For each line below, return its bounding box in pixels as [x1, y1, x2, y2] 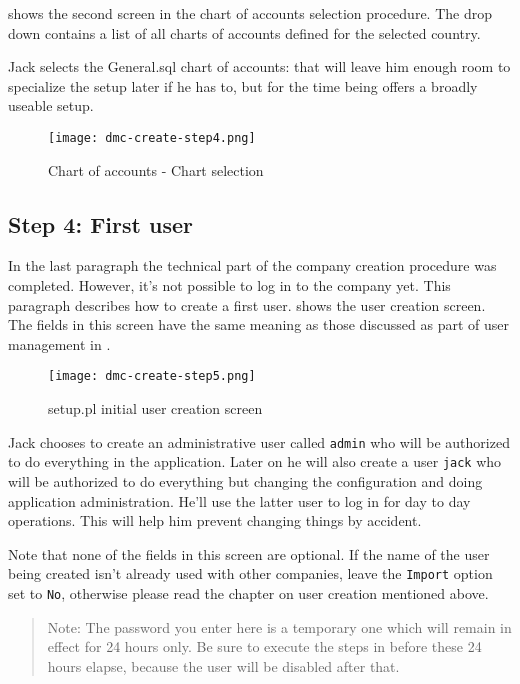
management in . [8, 333, 111, 354]
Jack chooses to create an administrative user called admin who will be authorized [8, 431, 510, 452]
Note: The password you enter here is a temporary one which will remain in [47, 616, 512, 637]
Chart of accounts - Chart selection [48, 159, 264, 180]
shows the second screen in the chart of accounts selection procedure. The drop [8, 3, 492, 23]
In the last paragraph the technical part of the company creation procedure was [8, 255, 497, 276]
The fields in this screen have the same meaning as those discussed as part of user [8, 314, 509, 335]
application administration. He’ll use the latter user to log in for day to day [8, 490, 471, 511]
